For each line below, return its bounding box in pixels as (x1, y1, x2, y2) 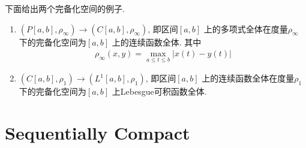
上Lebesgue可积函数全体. (112, 85, 207, 98)
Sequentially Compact (5, 120, 190, 145)
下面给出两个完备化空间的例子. (5, 2, 125, 14)
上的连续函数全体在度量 (202, 72, 295, 84)
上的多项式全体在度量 (203, 22, 288, 35)
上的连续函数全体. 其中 (112, 35, 202, 48)
